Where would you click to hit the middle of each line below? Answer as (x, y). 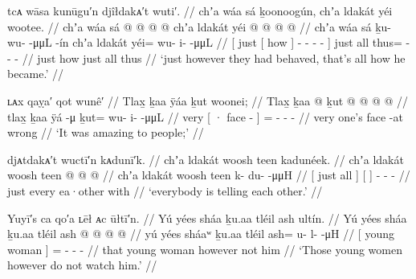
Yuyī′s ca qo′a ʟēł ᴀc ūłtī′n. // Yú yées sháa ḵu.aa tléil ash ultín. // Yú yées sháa (207, 217)
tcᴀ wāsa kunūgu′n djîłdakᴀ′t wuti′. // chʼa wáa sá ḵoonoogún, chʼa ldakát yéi (200, 10)
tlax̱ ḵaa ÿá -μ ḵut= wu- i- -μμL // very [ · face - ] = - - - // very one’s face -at (205, 116)
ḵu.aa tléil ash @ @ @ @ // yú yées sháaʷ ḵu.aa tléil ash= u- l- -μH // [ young (201, 234)
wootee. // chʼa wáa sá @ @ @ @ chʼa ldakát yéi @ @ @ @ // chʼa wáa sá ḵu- (199, 26)
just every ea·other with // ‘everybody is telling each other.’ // (165, 190)
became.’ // (35, 74)
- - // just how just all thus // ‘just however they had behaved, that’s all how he (206, 57)
